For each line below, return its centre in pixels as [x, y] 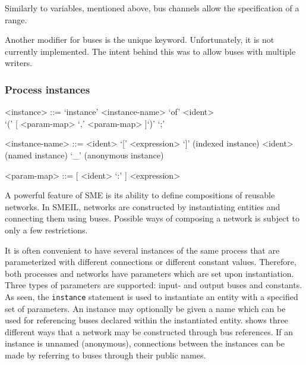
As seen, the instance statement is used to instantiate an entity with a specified [152, 296]
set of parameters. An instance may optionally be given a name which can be [145, 308]
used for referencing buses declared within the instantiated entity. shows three [146, 320]
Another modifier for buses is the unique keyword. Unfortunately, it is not [140, 40]
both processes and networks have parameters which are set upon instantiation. [149, 273]
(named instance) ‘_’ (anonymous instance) [84, 155]
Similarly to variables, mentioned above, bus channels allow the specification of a [152, 8]
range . [16, 19]
